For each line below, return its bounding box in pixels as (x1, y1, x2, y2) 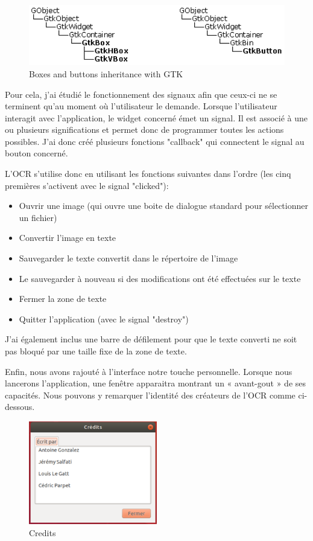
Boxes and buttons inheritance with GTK (29, 67, 183, 80)
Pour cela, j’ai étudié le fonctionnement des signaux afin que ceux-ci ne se (5, 88, 277, 100)
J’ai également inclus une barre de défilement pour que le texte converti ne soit (5, 333, 297, 345)
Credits (29, 526, 56, 539)
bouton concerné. (5, 147, 68, 159)
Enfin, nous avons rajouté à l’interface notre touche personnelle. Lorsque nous (5, 365, 292, 377)
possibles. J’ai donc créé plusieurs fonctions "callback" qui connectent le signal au (5, 135, 305, 147)
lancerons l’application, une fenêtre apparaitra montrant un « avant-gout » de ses (5, 377, 306, 389)
